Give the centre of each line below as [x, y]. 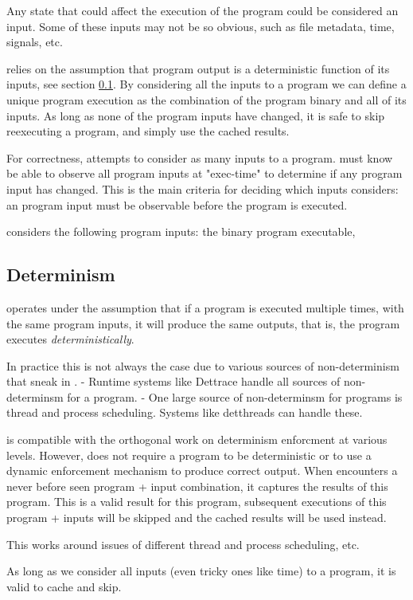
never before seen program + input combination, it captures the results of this [197, 486]
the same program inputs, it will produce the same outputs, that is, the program [203, 323]
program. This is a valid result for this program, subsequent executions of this [197, 502]
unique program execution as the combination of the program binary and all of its [206, 99]
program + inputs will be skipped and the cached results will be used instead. [197, 518]
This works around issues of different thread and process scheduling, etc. [183, 544]
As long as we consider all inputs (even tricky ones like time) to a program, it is [201, 571]
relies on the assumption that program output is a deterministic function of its [198, 68]
